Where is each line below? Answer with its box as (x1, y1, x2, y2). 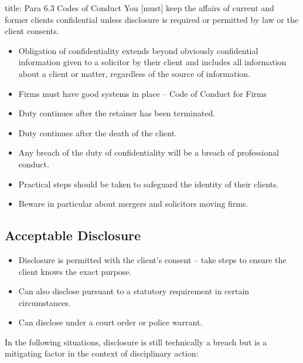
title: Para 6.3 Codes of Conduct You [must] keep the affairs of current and (5, 2, 274, 14)
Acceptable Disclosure (5, 226, 141, 244)
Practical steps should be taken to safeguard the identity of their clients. (18, 177, 279, 190)
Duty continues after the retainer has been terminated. (18, 107, 216, 119)
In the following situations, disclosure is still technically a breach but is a (5, 335, 267, 348)
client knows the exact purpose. (18, 265, 132, 277)
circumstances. (18, 296, 71, 308)
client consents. (5, 25, 59, 37)
